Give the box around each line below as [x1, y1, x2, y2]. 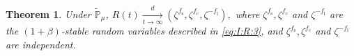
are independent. [6, 37, 76, 51]
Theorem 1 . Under [6, 6, 91, 21]
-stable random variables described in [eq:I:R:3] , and [61, 24, 283, 38]
